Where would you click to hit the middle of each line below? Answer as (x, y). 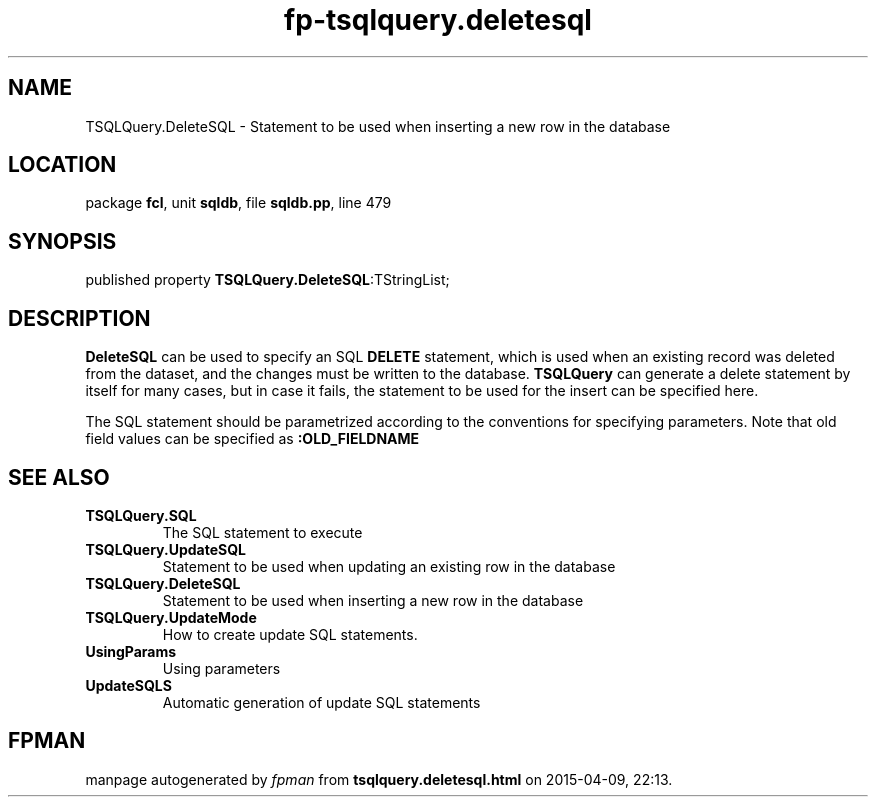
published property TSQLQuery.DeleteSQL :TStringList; (267, 280)
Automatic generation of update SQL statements (321, 702)
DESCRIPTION (79, 318)
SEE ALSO (59, 477)
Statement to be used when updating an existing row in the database (389, 566)
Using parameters (221, 668)
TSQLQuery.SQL (141, 515)
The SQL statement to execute (262, 532)
